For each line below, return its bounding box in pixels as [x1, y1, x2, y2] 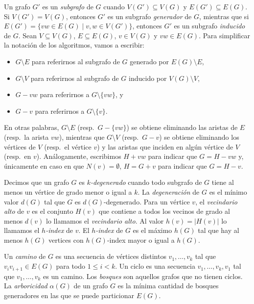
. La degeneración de [138, 186, 200, 197]
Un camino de [4, 251, 46, 261]
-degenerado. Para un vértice [103, 196, 190, 206]
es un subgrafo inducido [174, 21, 245, 31]
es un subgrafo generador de [107, 11, 192, 21]
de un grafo [73, 280, 108, 291]
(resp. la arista [4, 131, 49, 142]
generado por [130, 56, 169, 66]
